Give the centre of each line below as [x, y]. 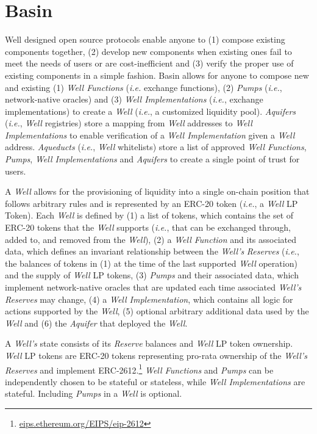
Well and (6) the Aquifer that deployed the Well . [96, 323]
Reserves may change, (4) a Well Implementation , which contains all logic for [149, 299]
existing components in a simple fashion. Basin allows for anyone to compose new [157, 75]
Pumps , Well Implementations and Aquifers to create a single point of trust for [152, 159]
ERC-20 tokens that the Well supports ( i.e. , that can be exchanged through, [148, 227]
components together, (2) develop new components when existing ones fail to [148, 51]
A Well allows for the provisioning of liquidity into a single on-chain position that [157, 191]
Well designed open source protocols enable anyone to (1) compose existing [145, 39]
